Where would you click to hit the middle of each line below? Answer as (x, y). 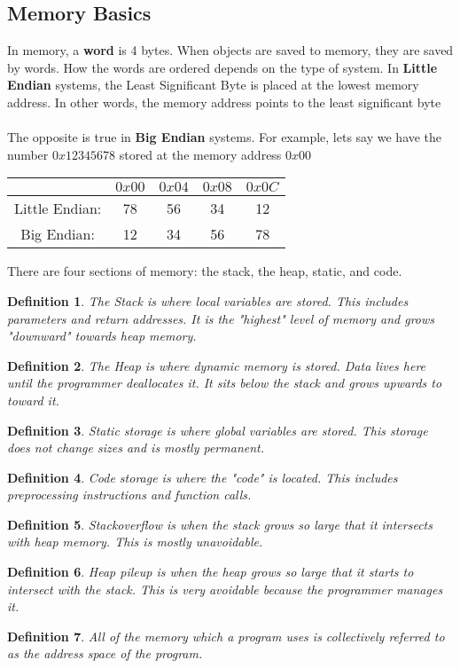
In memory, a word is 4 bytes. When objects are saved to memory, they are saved (230, 50)
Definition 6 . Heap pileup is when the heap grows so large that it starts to (211, 572)
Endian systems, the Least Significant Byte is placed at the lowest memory (213, 85)
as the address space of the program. (105, 653)
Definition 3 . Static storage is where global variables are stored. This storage (218, 430)
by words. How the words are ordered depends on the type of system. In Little (222, 67)
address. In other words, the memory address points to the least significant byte (224, 102)
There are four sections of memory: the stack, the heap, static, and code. (205, 271)
